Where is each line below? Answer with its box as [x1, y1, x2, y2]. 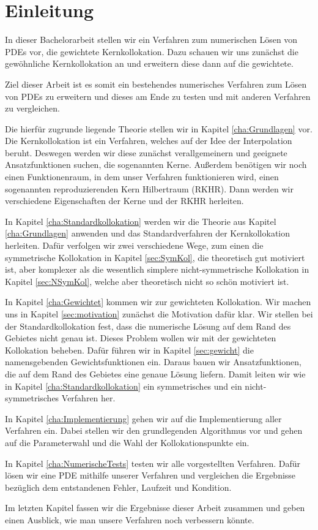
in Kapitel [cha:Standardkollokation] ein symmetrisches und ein [5, 379, 242, 392]
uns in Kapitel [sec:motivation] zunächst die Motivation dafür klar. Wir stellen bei [5, 308, 313, 320]
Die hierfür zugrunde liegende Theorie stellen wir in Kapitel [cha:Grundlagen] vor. [5, 122, 312, 135]
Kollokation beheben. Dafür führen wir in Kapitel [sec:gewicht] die [5, 343, 254, 356]
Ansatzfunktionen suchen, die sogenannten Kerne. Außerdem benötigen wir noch [5, 158, 307, 171]
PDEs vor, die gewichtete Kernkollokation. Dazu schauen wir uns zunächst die [5, 45, 298, 58]
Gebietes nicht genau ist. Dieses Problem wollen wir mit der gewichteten [5, 331, 276, 344]
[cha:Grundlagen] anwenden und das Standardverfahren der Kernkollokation [5, 227, 290, 240]
